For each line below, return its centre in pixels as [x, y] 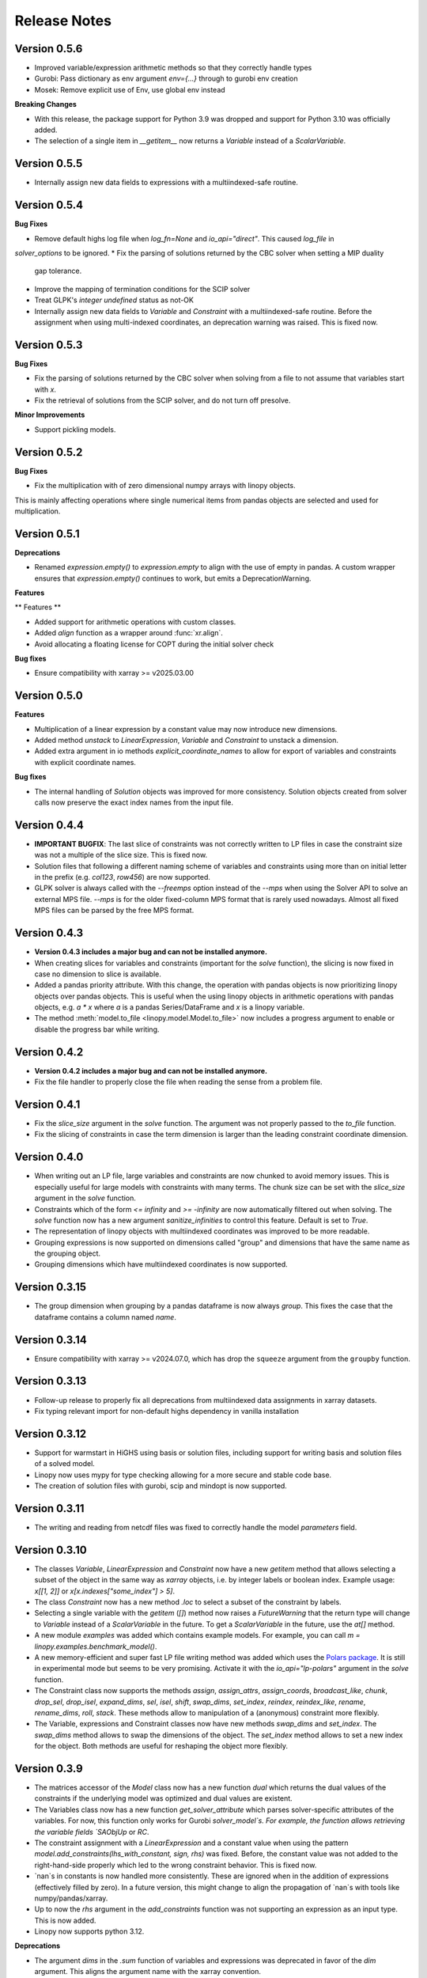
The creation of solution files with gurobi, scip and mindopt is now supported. [161, 1486]
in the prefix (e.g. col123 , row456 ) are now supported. [123, 877]
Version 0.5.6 [49, 49]
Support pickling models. [75, 429]
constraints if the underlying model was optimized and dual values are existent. [163, 1798]
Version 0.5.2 [49, 452]
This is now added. [65, 1920]
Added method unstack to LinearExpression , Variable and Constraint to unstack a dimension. [187, 740]
